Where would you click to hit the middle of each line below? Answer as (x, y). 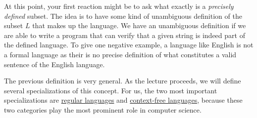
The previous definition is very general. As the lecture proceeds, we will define (123, 81)
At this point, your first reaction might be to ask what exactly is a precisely (119, 6)
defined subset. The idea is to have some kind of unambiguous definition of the (123, 16)
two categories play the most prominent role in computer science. (103, 109)
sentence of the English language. (54, 64)
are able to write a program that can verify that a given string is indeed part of (125, 35)
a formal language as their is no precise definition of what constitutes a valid (120, 54)
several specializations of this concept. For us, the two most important (111, 90)
